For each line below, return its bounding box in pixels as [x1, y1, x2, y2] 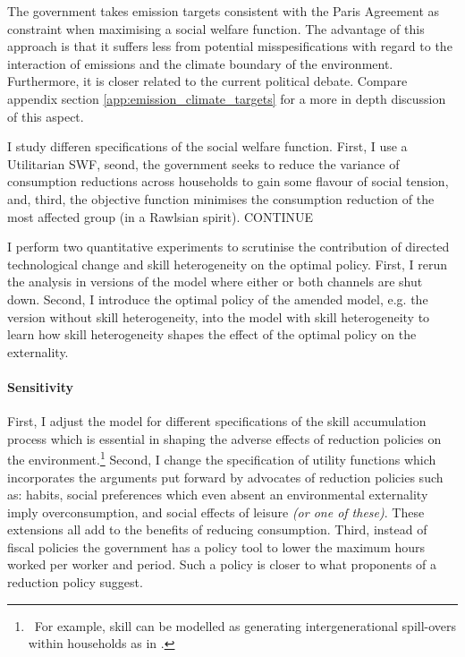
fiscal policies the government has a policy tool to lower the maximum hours [7, 537, 426, 556]
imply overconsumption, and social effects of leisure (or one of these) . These [7, 502, 425, 521]
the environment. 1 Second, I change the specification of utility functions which [7, 448, 436, 468]
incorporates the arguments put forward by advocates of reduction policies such [7, 467, 444, 486]
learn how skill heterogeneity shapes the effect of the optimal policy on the [7, 325, 417, 344]
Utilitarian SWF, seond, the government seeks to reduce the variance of [7, 154, 400, 173]
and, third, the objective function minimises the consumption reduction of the [7, 189, 435, 208]
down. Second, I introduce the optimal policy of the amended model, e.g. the [7, 289, 428, 308]
